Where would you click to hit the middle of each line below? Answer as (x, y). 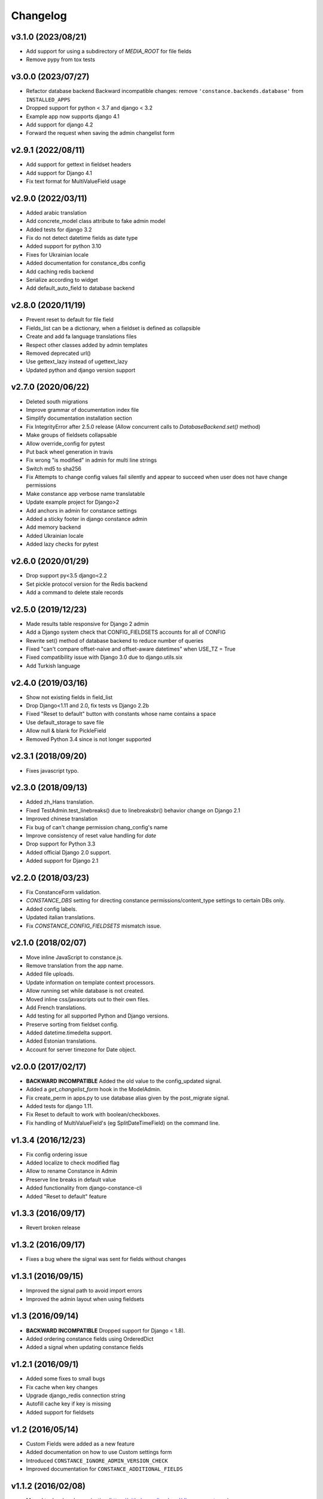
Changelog (39, 16)
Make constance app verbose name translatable (86, 493)
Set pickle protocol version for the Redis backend (87, 584)
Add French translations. (56, 1007)
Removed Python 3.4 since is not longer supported (89, 739)
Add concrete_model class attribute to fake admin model (96, 221)
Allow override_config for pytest (65, 443)
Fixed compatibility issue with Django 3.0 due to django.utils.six (104, 657)
